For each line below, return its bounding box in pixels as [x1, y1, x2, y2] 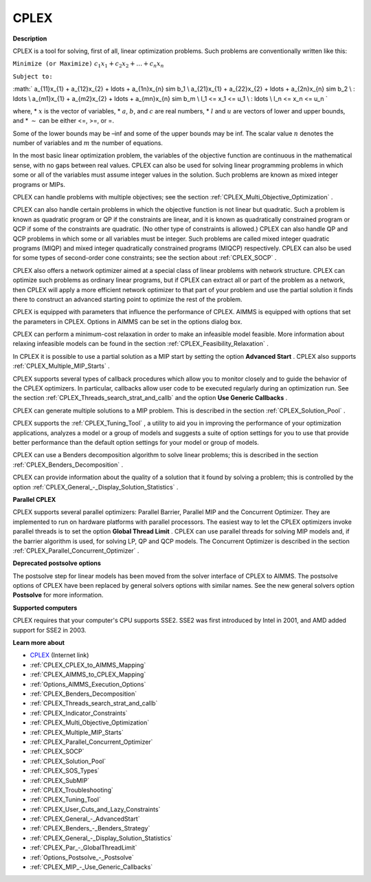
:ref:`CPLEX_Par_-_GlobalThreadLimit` [30, 844, 137, 852]
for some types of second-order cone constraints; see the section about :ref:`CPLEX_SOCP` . [12, 254, 277, 262]
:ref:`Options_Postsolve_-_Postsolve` [30, 853, 134, 861]
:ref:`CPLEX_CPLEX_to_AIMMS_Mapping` [30, 661, 146, 669]
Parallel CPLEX [12, 495, 56, 503]
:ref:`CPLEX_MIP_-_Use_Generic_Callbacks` [30, 863, 153, 871]
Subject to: [12, 72, 53, 80]
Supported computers [12, 604, 78, 612]
